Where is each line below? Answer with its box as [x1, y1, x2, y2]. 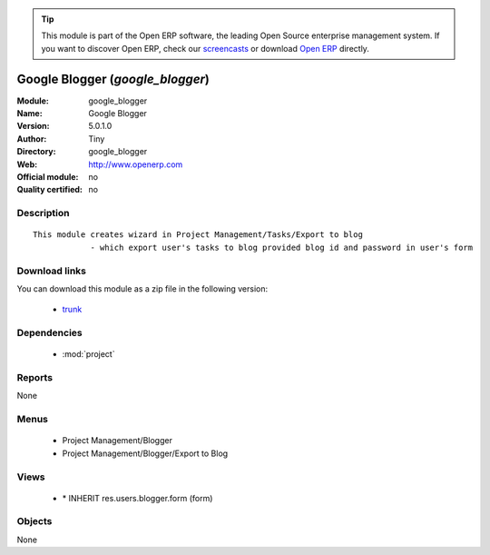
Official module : [16, 172, 79, 183]
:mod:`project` [62, 349, 115, 360]
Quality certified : [16, 184, 83, 195]
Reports [16, 372, 54, 384]
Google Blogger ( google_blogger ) [16, 71, 211, 86]
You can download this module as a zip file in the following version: [16, 282, 269, 294]
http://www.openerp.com [88, 159, 183, 170]
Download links [16, 264, 86, 277]
